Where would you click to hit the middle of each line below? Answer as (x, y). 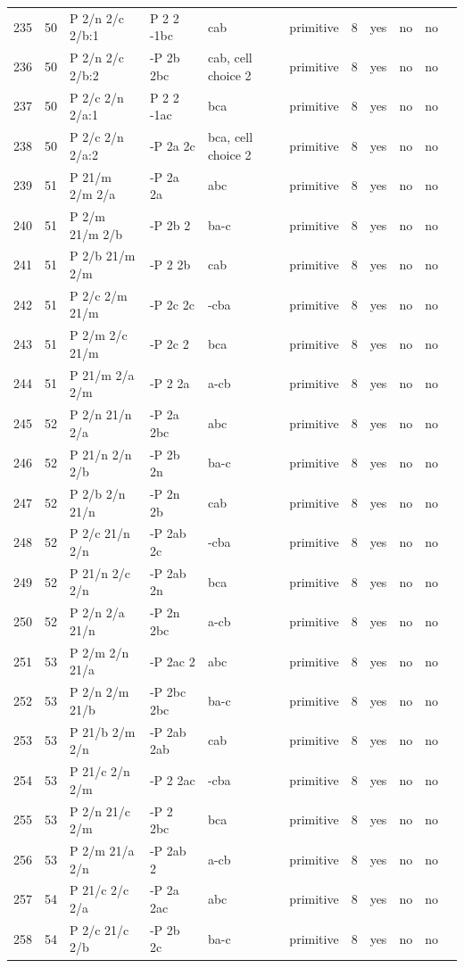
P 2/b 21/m (103, 256)
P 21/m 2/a (102, 374)
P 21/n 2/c (100, 572)
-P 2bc (168, 692)
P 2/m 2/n (99, 652)
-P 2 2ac (172, 779)
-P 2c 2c (172, 304)
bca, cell (230, 137)
